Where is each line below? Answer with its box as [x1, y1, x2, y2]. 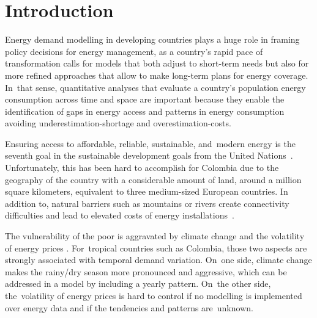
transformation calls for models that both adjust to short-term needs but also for [5, 57, 309, 70]
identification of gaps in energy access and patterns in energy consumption [5, 104, 285, 117]
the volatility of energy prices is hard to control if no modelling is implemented [5, 289, 302, 302]
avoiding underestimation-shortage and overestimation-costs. [5, 117, 231, 129]
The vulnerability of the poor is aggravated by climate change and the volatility [5, 229, 305, 242]
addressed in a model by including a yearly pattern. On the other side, [5, 277, 271, 290]
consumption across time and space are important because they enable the [5, 93, 285, 106]
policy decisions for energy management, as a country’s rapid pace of [5, 45, 263, 57]
